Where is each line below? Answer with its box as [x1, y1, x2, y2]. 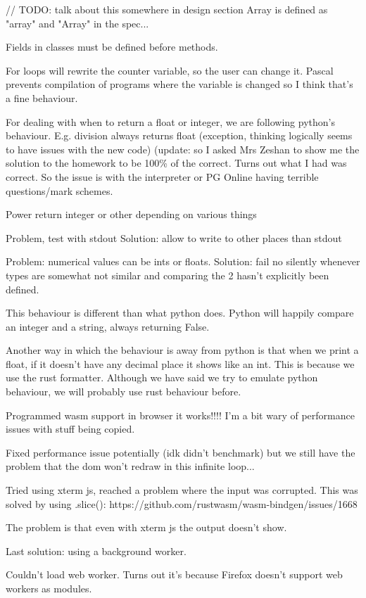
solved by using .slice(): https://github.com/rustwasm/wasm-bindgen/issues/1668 [6, 496, 358, 511]
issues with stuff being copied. [6, 421, 135, 436]
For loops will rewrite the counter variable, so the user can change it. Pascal [6, 63, 334, 77]
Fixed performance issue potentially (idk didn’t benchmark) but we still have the [6, 445, 355, 459]
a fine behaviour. [6, 90, 78, 105]
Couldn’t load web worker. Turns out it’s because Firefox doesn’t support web [6, 567, 343, 582]
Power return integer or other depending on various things [6, 207, 257, 222]
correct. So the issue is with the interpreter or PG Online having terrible [6, 169, 319, 184]
